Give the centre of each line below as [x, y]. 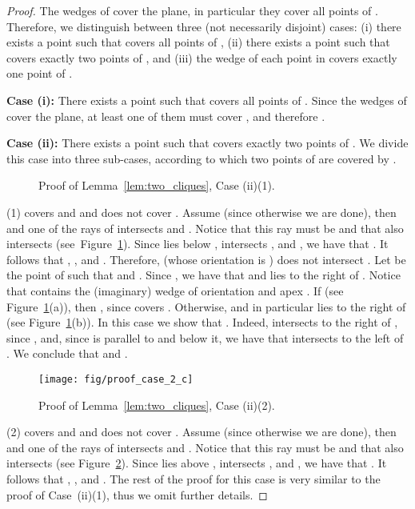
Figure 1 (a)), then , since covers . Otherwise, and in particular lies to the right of [206, 306]
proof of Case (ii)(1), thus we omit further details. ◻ [137, 494]
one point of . [40, 73]
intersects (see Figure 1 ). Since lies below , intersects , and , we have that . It [198, 244]
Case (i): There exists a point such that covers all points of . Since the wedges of [207, 100]
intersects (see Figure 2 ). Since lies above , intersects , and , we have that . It [197, 463]
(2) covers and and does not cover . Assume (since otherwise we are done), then [202, 432]
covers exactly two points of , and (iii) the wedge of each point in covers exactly [202, 57]
